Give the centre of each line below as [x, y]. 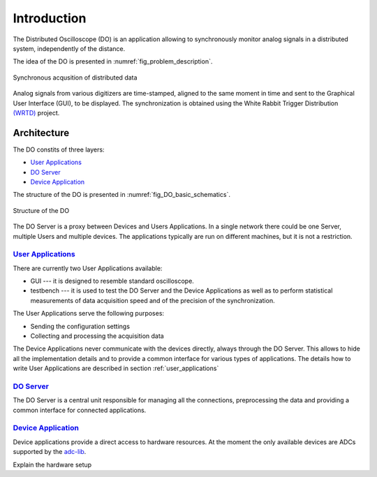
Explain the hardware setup [52, 464]
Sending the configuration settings [80, 326]
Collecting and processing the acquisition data [97, 336]
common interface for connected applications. [80, 410]
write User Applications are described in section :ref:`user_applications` [116, 368]
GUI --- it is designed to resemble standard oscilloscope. [112, 281]
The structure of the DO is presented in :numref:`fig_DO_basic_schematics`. [121, 195]
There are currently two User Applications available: [88, 268]
